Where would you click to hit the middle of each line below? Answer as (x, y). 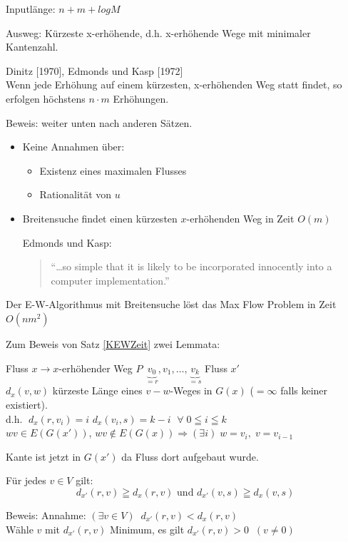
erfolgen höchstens (46, 98)
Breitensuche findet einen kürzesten (100, 218)
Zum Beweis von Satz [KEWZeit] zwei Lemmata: (113, 343)
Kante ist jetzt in (43, 456)
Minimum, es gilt (147, 529)
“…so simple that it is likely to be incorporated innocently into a (191, 266)
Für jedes (26, 480)
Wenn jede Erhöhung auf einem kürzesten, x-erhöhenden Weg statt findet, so (174, 85)
